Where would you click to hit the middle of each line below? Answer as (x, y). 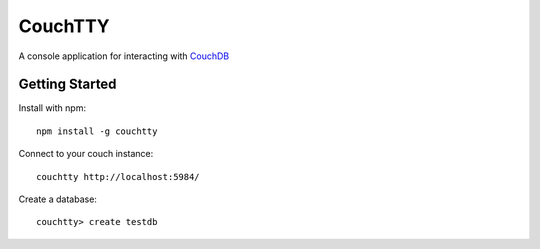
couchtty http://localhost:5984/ (118, 176)
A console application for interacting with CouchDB (124, 56)
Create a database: (57, 199)
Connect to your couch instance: (86, 154)
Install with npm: (52, 108)
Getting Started (67, 84)
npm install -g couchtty (97, 131)
